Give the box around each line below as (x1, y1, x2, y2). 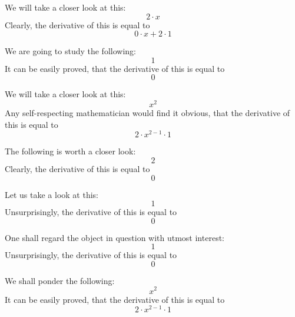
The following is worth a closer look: (5, 145, 136, 157)
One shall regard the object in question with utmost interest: (5, 231, 224, 243)
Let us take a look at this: (5, 188, 98, 200)
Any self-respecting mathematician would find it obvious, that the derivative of (5, 107, 290, 119)
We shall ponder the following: (5, 274, 115, 286)
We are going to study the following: (5, 45, 136, 57)
